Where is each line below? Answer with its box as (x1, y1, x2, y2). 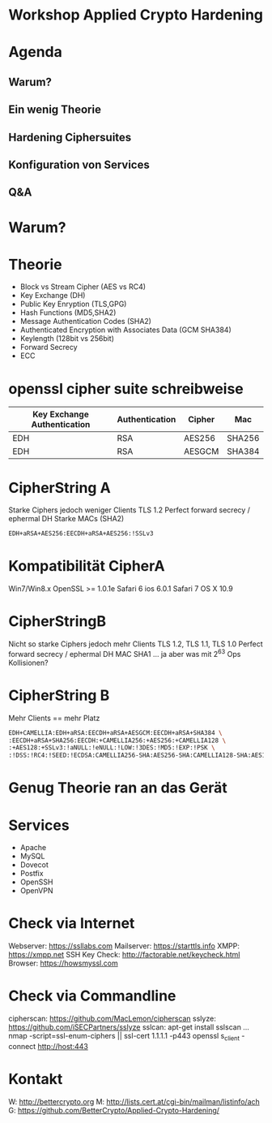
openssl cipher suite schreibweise (8, 379, 244, 398)
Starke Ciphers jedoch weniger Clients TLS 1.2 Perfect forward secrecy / (8, 505, 251, 515)
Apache (19, 843, 47, 853)
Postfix (19, 869, 44, 879)
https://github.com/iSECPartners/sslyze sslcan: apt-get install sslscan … (8, 1022, 249, 1032)
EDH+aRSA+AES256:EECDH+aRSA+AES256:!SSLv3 (8, 529, 154, 538)
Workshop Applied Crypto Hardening (8, 6, 264, 24)
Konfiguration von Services (8, 158, 150, 171)
